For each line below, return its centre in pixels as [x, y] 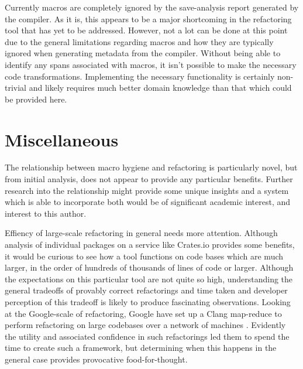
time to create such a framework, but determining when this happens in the [141, 348]
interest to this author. [46, 213]
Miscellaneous [62, 139]
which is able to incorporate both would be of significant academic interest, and [148, 202]
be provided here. [36, 99]
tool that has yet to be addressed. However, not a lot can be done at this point [146, 30]
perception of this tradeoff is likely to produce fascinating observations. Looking [148, 302]
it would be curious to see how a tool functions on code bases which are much [144, 256]
